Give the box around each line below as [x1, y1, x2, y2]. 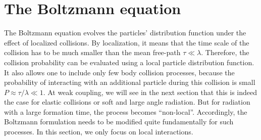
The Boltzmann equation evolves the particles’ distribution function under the [4, 27, 246, 38]
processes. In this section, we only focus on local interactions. [4, 126, 193, 137]
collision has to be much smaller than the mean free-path [4, 47, 181, 58]
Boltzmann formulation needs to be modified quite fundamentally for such [4, 116, 234, 127]
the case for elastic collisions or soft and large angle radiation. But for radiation [4, 97, 250, 107]
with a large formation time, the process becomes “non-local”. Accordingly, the [4, 106, 247, 117]
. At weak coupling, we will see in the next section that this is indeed [43, 86, 257, 97]
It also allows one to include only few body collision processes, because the [4, 67, 235, 77]
